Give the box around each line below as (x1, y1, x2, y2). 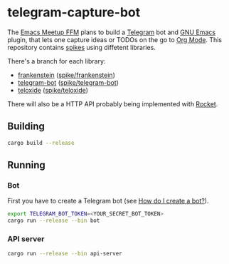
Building (7, 121, 45, 133)
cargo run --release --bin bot (7, 217, 100, 225)
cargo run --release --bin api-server (7, 250, 122, 258)
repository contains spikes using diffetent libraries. (7, 43, 156, 51)
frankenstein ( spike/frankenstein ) (17, 71, 115, 79)
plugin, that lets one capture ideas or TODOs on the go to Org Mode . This (7, 35, 223, 44)
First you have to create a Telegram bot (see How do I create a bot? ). (7, 197, 209, 205)
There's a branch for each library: (7, 56, 106, 65)
